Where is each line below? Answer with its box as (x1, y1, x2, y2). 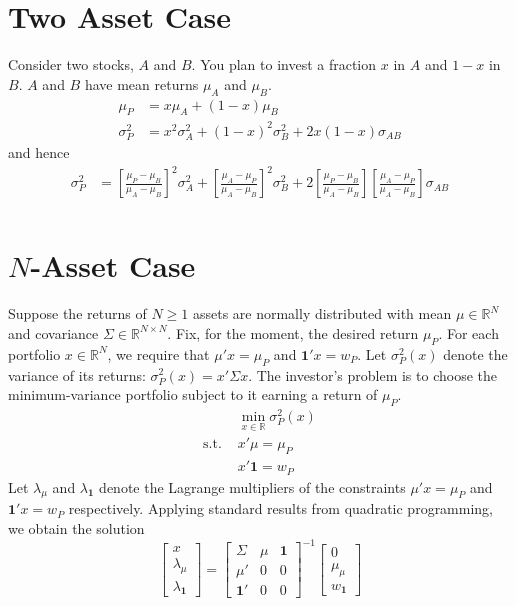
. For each (438, 322, 499, 343)
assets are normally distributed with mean (192, 303, 452, 324)
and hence (8, 142, 70, 163)
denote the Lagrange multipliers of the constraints (99, 476, 406, 497)
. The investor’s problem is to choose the (248, 364, 497, 385)
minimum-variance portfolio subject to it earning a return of (8, 384, 378, 405)
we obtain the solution (8, 517, 145, 538)
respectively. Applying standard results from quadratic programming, (68, 498, 494, 519)
